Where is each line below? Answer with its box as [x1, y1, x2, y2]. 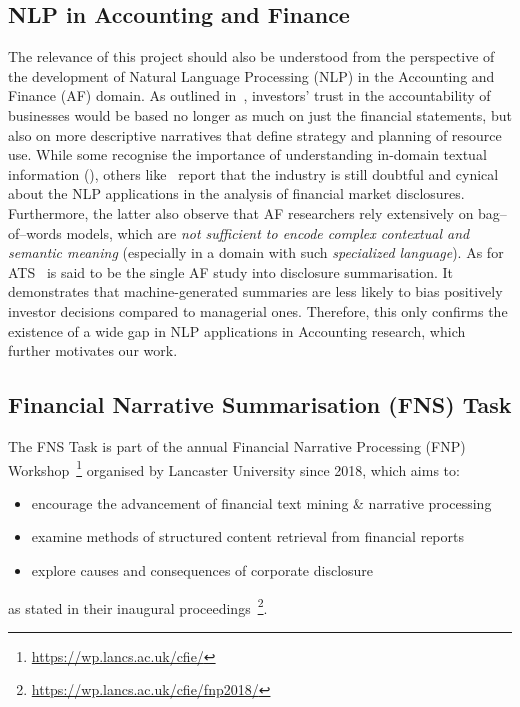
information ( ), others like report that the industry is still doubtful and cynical [8, 163, 499, 184]
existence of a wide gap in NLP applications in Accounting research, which [8, 320, 466, 341]
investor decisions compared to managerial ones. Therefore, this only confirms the [8, 300, 508, 321]
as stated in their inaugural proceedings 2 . [8, 594, 268, 618]
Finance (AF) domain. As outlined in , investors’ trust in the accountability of [8, 85, 491, 106]
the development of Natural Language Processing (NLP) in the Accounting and [8, 65, 495, 86]
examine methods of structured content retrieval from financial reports [31, 526, 464, 547]
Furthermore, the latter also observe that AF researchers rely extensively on [8, 202, 474, 223]
